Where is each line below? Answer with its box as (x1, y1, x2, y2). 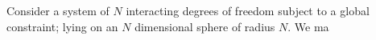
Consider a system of (6, 2, 109, 18)
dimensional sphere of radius (134, 18, 275, 34)
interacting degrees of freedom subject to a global (126, 2, 370, 18)
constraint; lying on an (6, 18, 118, 34)
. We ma (287, 18, 329, 34)
